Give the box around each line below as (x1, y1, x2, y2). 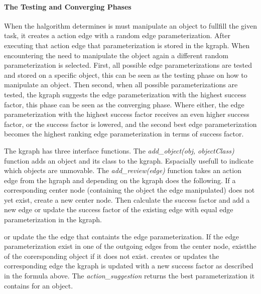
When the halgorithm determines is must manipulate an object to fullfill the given (4, 20, 257, 31)
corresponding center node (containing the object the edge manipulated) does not (4, 185, 255, 195)
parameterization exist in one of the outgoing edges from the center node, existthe (4, 241, 256, 251)
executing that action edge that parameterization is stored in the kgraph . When (4, 40, 250, 50)
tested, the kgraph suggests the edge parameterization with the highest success (4, 89, 246, 99)
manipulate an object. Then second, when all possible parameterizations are (4, 79, 238, 90)
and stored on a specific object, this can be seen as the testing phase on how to (4, 69, 247, 80)
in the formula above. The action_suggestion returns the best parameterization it (4, 270, 255, 281)
